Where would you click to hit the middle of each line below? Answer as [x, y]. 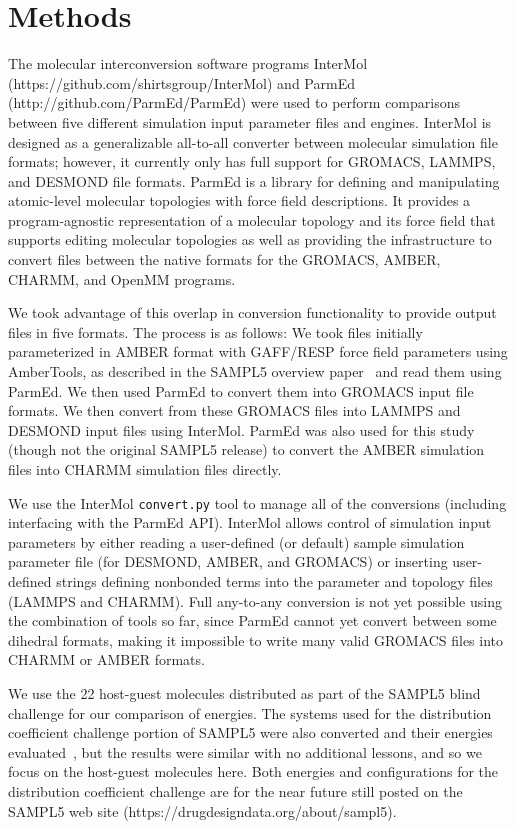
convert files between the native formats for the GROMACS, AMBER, [224, 259]
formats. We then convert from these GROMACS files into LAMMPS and [234, 410]
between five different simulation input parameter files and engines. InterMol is [250, 121]
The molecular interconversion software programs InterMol [188, 63]
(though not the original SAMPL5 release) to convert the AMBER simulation [246, 449]
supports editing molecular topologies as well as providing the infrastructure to [250, 239]
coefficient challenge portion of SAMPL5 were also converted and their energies [250, 732]
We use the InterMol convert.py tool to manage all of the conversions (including [257, 502]
